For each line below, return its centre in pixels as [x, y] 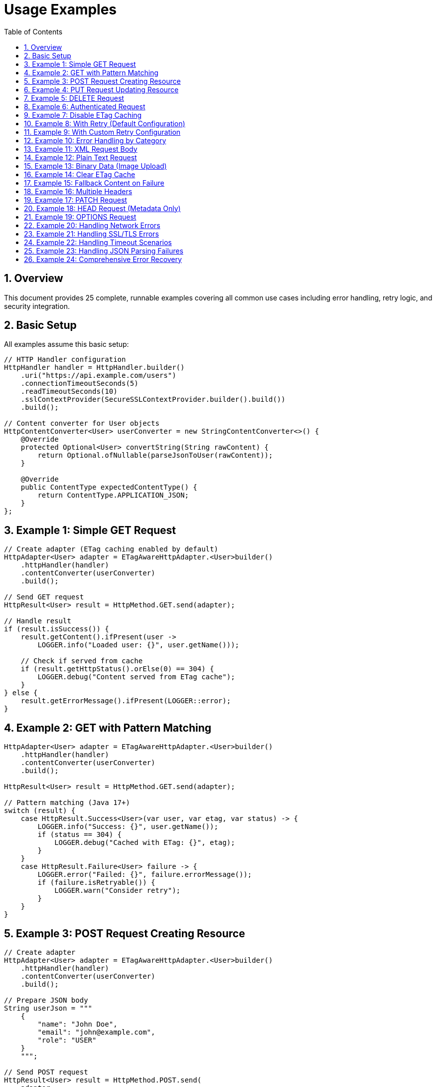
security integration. [37, 306]
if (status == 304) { [80, 835]
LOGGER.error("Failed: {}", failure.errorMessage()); [145, 875]
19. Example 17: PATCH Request [75, 200]
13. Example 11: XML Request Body [81, 149]
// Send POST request [46, 1072]
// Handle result [38, 621]
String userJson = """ [48, 1008]
